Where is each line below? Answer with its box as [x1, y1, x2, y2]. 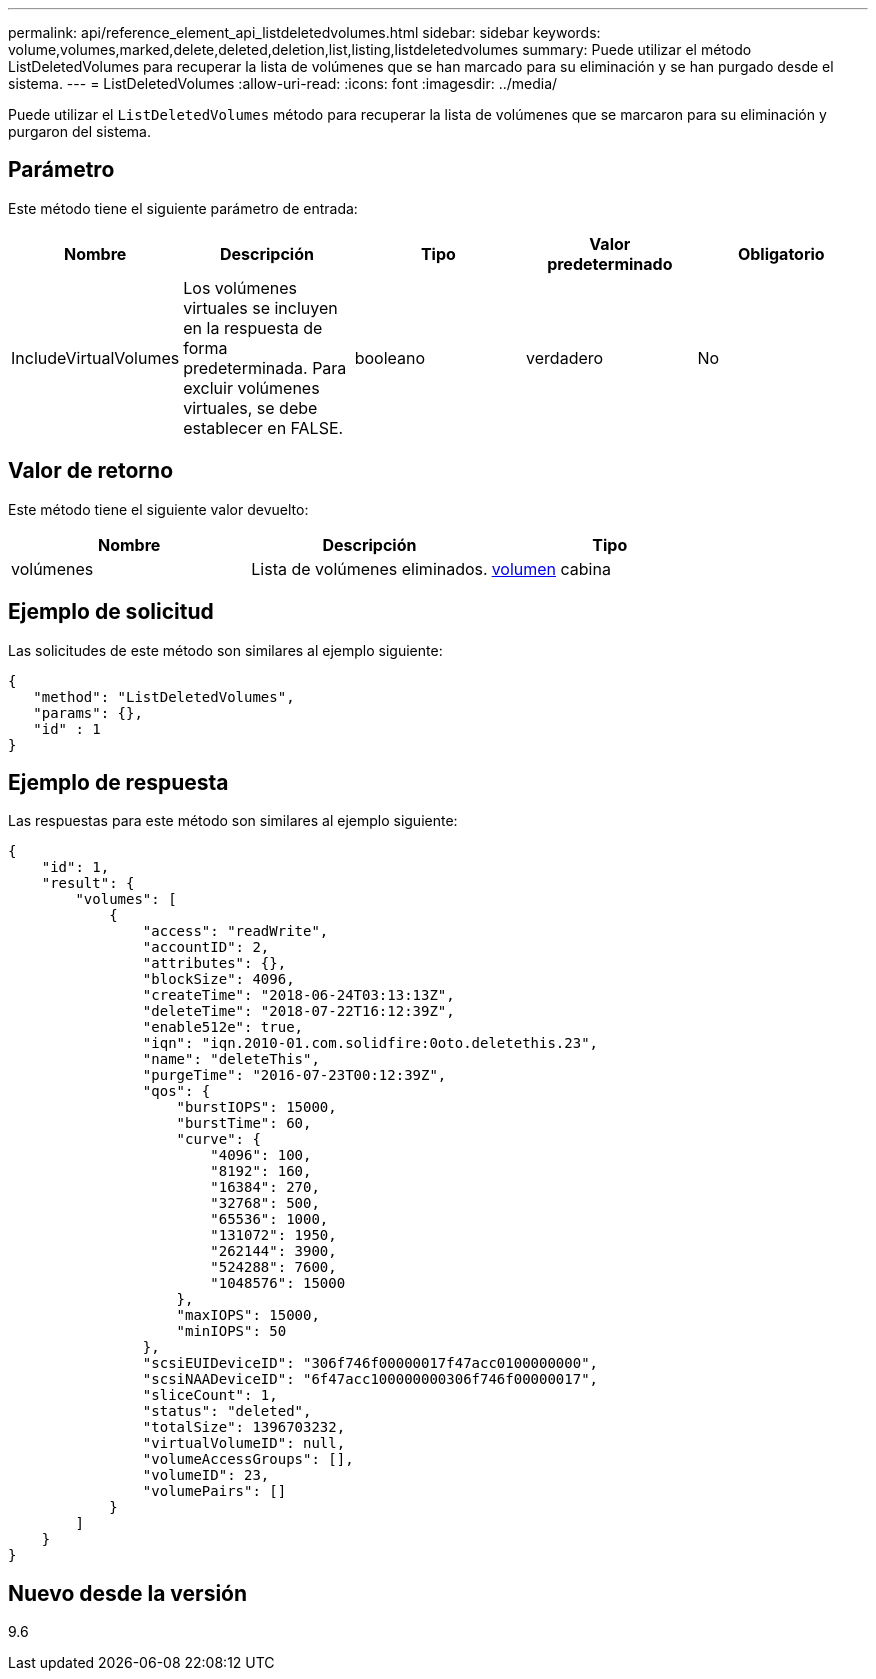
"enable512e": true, [142, 1019, 304, 1036]
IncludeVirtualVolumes [11, 347, 180, 368]
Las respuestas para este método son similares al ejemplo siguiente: [8, 812, 458, 830]
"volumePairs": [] [142, 1483, 287, 1500]
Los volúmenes [183, 277, 297, 298]
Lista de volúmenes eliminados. [251, 558, 488, 579]
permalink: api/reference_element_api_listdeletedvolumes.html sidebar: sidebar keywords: [8, 24, 601, 41]
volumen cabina [491, 558, 611, 579]
